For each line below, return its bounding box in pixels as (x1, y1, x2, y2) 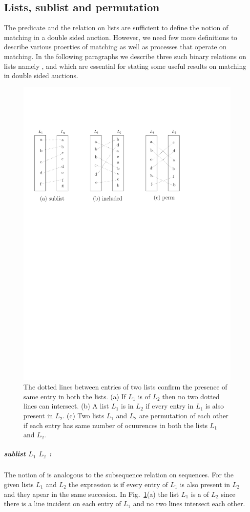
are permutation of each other (139, 410, 229, 421)
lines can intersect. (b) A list (23, 401, 109, 411)
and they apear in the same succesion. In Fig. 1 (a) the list (4, 489, 179, 499)
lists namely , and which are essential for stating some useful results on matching (4, 61, 247, 71)
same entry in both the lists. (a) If (23, 391, 126, 401)
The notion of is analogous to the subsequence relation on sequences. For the (4, 470, 234, 480)
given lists (4, 479, 34, 489)
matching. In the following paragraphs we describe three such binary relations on (4, 51, 247, 61)
